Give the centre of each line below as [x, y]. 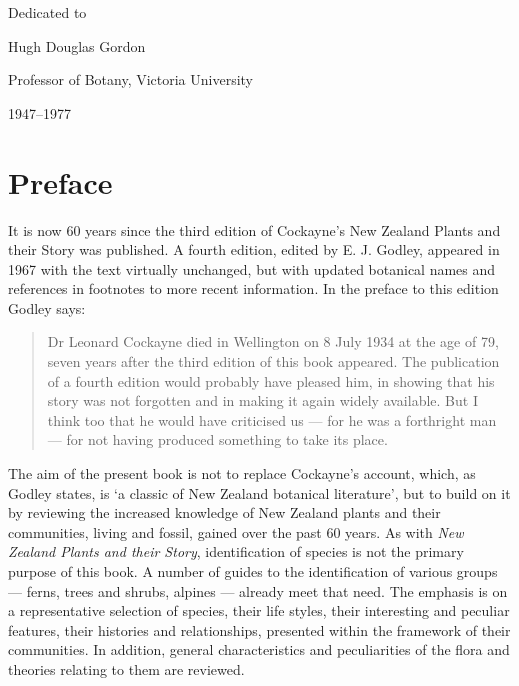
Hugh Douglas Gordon [77, 45]
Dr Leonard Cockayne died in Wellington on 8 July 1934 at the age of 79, [273, 341]
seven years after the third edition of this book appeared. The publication [273, 361]
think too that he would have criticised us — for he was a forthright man [272, 419]
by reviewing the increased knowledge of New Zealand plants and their [224, 512]
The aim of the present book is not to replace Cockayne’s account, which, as [242, 473]
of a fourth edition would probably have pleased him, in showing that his [271, 380]
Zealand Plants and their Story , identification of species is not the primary [236, 551]
